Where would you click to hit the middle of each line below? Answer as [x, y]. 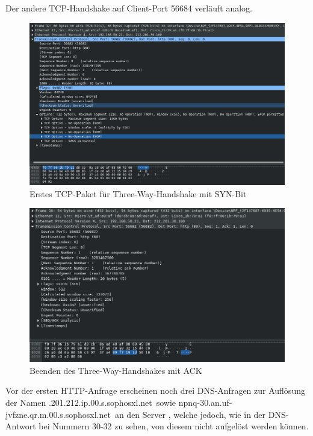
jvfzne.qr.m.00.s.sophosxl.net [58, 414]
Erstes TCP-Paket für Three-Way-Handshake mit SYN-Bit [138, 193]
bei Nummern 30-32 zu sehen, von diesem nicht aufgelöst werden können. [174, 426]
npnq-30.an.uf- [205, 402]
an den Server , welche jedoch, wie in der [190, 414]
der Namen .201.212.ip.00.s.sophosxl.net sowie [91, 402]
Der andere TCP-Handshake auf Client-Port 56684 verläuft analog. [129, 8]
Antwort [21, 426]
